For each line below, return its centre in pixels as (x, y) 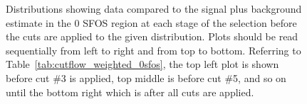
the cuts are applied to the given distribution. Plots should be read (152, 36)
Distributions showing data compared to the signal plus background (154, 8)
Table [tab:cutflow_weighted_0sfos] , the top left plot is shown (142, 64)
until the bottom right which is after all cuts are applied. (130, 92)
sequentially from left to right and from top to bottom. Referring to (153, 50)
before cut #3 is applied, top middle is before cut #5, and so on (146, 77)
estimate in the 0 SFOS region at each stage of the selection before (151, 22)
